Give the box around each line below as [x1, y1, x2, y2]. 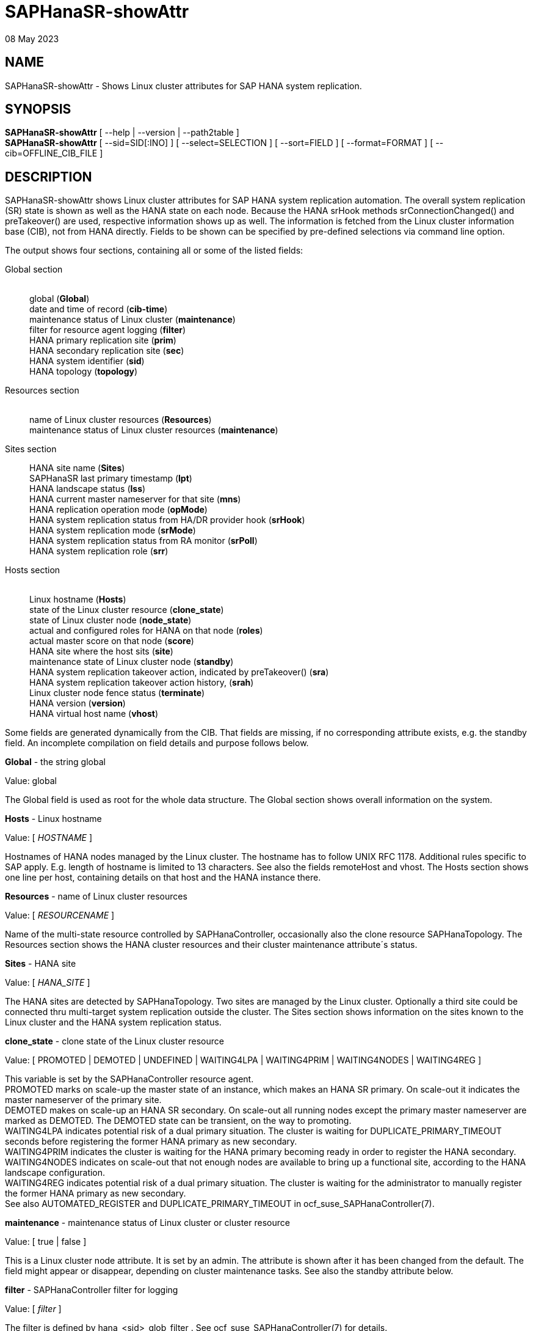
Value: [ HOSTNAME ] [5, 832, 93, 843]
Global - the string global [5, 757, 106, 768]
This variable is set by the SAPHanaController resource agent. [5, 1074, 254, 1085]
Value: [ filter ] [5, 1303, 62, 1314]
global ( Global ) [29, 293, 90, 304]
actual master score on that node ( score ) [29, 636, 194, 647]
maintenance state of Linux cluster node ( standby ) [29, 656, 234, 667]
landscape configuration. [5, 1167, 106, 1178]
